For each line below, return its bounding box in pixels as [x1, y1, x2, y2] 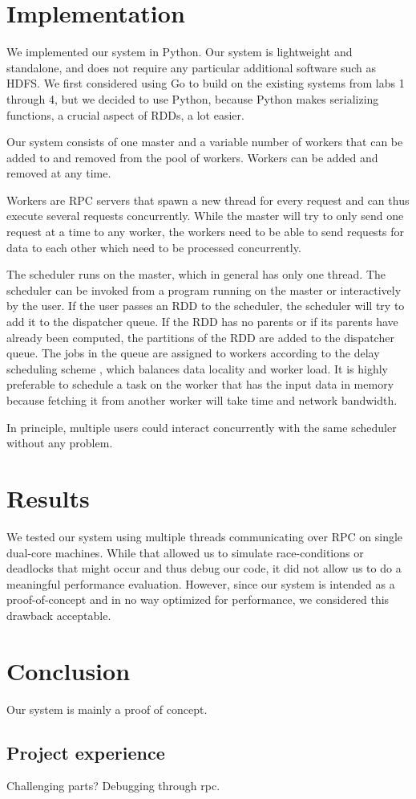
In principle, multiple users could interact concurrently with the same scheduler [6, 418, 397, 435]
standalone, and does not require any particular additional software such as [6, 59, 377, 75]
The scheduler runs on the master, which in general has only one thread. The [6, 266, 386, 283]
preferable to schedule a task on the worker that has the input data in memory [6, 376, 394, 393]
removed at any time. [6, 165, 111, 181]
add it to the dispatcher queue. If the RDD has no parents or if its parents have [6, 313, 398, 330]
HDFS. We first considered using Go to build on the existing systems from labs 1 [6, 75, 405, 92]
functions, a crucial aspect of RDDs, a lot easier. [6, 106, 244, 123]
